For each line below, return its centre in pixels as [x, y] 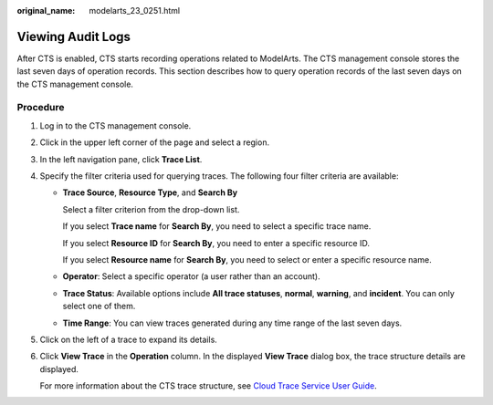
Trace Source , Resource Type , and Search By [150, 192]
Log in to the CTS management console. [115, 125]
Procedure [41, 108]
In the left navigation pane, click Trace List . [121, 159]
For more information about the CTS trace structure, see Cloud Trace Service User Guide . [209, 386]
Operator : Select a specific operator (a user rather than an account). [192, 276]
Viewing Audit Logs [74, 36]
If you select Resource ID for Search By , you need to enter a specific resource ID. [216, 243]
